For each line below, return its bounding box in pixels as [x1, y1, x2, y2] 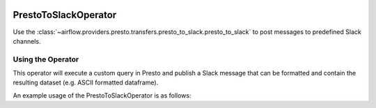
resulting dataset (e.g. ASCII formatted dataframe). [13, 78, 159, 87]
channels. [13, 37, 41, 45]
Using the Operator [13, 54, 79, 64]
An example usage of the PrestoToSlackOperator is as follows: [13, 91, 191, 100]
